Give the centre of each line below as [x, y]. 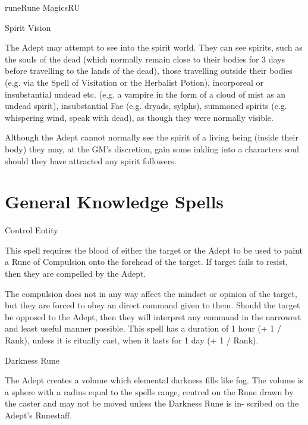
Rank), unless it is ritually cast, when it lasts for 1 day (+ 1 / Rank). [132, 340]
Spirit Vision [28, 27]
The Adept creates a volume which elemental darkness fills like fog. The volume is [154, 380]
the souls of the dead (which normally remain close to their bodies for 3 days [145, 59]
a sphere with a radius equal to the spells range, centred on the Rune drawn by [149, 391]
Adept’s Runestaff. [39, 415]
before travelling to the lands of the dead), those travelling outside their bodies [149, 71]
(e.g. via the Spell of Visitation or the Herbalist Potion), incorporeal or [134, 82]
